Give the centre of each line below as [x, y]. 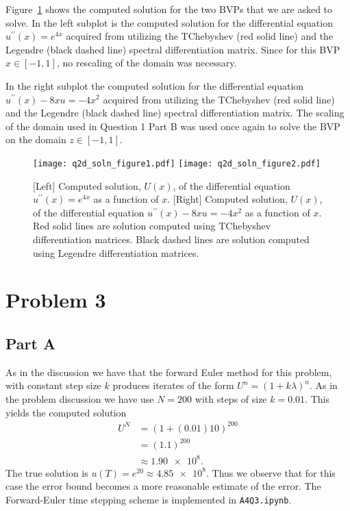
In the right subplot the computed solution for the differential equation [155, 85]
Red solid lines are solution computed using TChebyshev [152, 226]
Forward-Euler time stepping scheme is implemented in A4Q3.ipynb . [149, 499]
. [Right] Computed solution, [227, 199]
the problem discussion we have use [80, 398]
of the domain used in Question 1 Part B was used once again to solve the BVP [173, 126]
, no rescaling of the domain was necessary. [147, 63]
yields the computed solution [66, 412]
